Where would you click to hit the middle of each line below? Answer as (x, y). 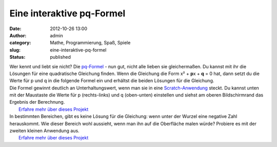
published (61, 57)
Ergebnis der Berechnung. (37, 102)
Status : (17, 57)
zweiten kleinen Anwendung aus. (44, 131)
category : (20, 43)
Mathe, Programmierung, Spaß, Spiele (90, 43)
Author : (18, 35)
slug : (15, 50)
